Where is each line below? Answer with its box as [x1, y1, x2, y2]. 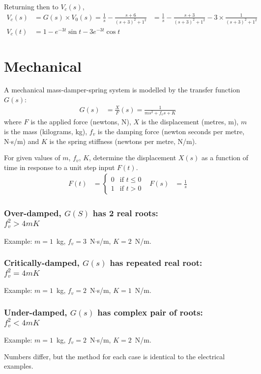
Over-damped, [4, 207, 61, 219]
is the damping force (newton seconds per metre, [97, 126, 245, 136]
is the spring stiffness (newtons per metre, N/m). [49, 136, 197, 146]
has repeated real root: [110, 257, 203, 269]
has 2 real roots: [92, 207, 158, 219]
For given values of [4, 152, 60, 163]
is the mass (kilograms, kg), [4, 126, 87, 136]
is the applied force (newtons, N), [30, 116, 131, 127]
